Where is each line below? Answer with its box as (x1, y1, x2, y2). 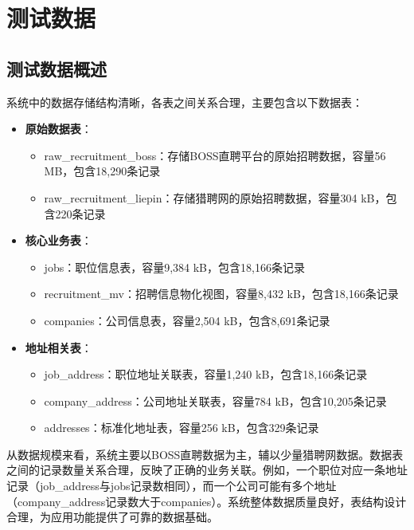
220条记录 (55, 205, 106, 222)
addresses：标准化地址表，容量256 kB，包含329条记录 (44, 419, 319, 436)
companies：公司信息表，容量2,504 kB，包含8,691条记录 (44, 312, 330, 328)
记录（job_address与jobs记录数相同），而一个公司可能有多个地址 (6, 477, 337, 494)
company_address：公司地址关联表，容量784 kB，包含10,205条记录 (44, 392, 387, 409)
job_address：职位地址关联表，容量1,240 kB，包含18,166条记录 (44, 366, 368, 383)
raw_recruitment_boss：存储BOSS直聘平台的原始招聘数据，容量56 (44, 147, 386, 163)
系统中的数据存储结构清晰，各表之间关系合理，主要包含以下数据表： (6, 93, 363, 110)
